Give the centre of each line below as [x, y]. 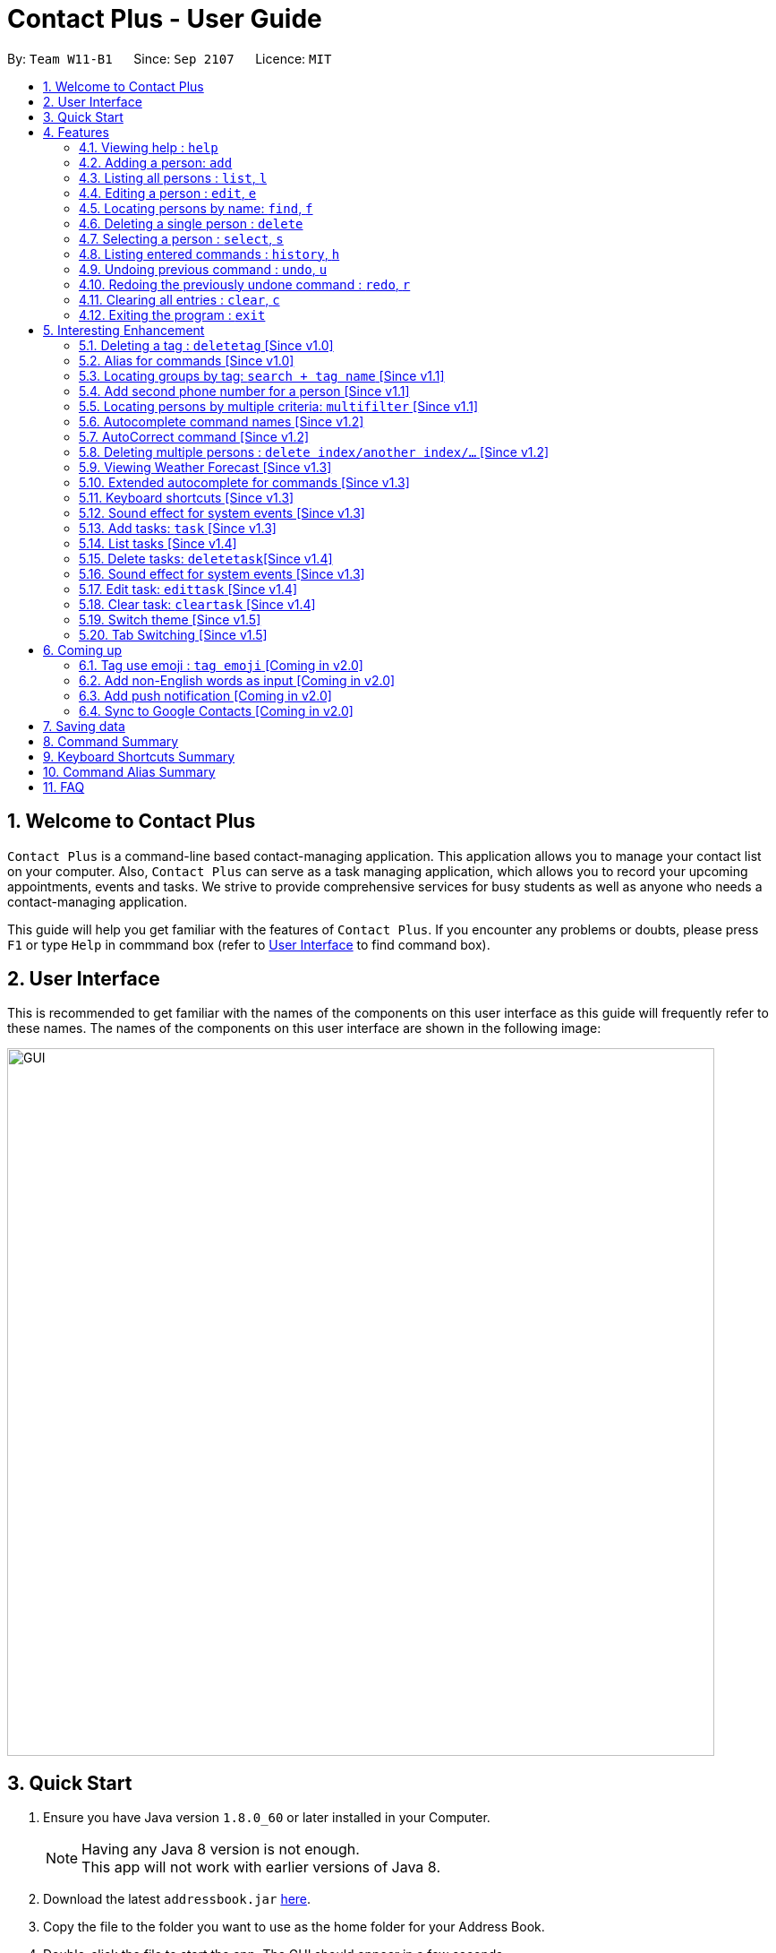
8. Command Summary [111, 741]
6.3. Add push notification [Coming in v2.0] [205, 695]
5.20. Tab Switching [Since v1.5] [173, 634]
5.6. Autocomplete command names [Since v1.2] [222, 421]
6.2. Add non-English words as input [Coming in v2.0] [237, 680]
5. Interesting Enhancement [124, 330]
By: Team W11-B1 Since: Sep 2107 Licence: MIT [170, 58]
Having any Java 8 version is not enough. [221, 1850]
